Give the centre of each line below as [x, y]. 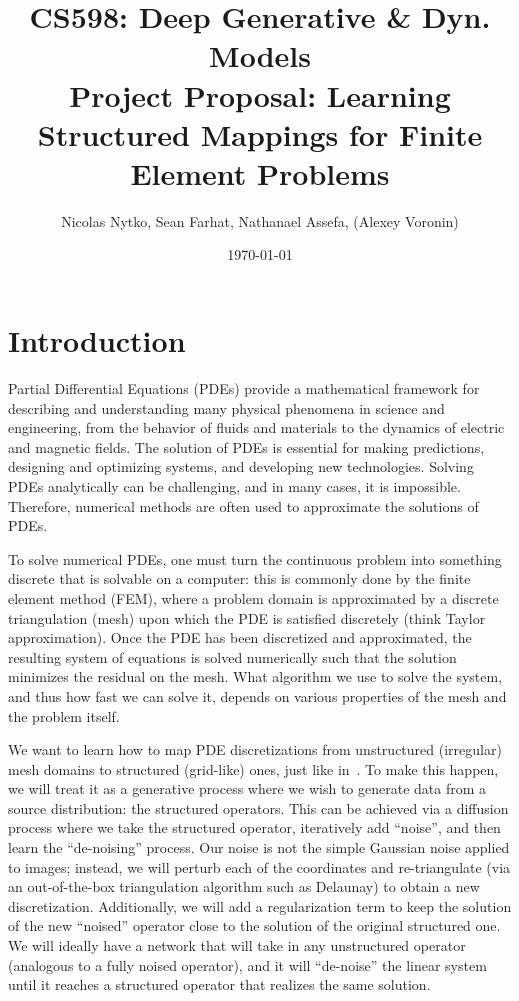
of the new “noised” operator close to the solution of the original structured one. [254, 925]
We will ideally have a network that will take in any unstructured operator [237, 945]
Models [260, 55]
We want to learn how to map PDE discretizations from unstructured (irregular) [255, 749]
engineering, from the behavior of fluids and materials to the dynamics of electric [256, 427]
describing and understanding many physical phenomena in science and [226, 407]
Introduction [97, 340]
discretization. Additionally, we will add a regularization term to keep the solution [260, 905]
